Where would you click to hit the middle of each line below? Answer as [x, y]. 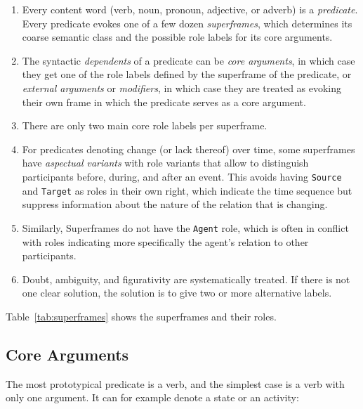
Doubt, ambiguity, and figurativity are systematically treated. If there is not [186, 279]
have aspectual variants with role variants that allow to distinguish [165, 163]
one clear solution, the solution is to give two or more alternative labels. [177, 293]
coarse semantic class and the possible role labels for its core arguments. [177, 37]
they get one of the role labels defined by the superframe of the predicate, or [187, 74]
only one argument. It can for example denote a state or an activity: [152, 397]
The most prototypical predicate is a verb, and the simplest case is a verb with [175, 383]
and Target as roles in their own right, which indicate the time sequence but [187, 190]
